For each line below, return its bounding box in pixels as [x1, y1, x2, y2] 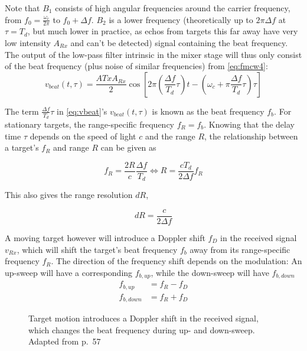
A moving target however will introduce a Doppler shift [5, 231, 205, 243]
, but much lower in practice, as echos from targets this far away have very [27, 25, 298, 37]
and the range [145, 129, 195, 142]
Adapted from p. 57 [28, 335, 101, 347]
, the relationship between [204, 129, 298, 142]
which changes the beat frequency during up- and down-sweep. [28, 323, 255, 336]
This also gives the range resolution [5, 188, 133, 201]
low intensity [5, 37, 51, 49]
